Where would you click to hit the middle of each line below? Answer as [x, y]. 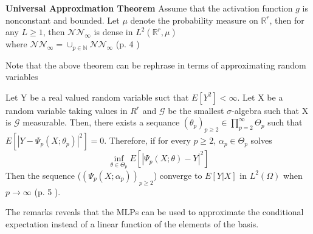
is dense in [113, 32]
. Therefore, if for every [147, 140]
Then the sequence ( [43, 175]
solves [261, 140]
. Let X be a [260, 97]
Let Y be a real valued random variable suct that [97, 97]
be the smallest [196, 110]
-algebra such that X [270, 110]
